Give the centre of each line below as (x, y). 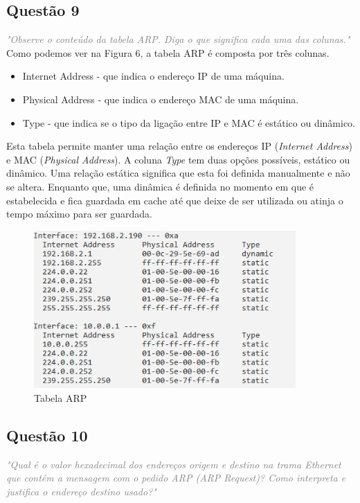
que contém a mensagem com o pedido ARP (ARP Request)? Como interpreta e (176, 478)
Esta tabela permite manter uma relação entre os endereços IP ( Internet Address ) (179, 146)
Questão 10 (47, 435)
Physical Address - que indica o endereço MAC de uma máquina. (161, 99)
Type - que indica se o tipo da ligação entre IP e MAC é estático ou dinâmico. (189, 122)
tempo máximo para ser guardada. (79, 214)
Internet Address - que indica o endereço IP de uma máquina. (153, 76)
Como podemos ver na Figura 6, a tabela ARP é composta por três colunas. (168, 52)
